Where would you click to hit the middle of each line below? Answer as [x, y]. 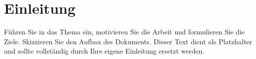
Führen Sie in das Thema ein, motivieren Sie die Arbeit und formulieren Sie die [124, 32]
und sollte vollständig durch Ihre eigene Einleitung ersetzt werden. [104, 51]
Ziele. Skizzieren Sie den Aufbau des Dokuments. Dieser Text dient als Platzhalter [128, 41]
